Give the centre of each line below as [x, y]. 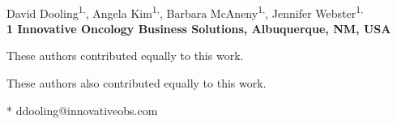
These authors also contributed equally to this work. [137, 83]
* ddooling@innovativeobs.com [82, 110]
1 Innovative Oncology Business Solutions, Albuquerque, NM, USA [199, 28]
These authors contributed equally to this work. [125, 56]
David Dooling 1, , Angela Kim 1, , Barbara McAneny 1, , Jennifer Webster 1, [185, 11]
